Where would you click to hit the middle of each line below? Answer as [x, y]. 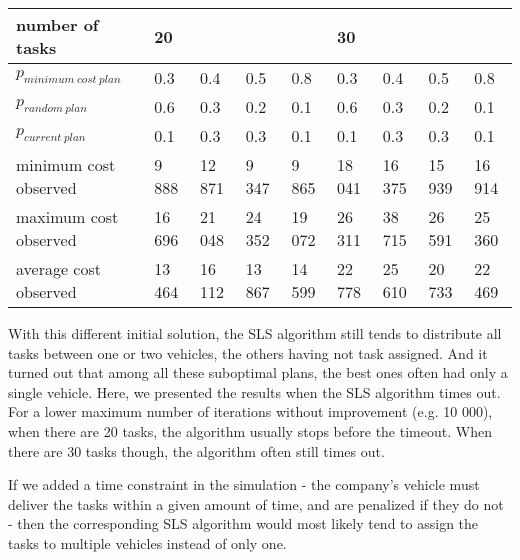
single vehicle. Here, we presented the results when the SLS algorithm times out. [254, 391]
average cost [58, 268]
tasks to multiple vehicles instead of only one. [147, 542]
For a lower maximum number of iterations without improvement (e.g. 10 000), [250, 411]
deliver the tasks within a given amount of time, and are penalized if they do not [256, 503]
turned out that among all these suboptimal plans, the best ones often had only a [258, 372]
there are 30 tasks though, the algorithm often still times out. [196, 450]
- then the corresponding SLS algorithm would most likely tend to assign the [243, 523]
